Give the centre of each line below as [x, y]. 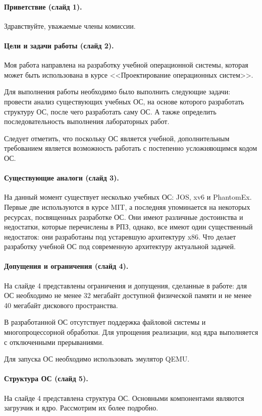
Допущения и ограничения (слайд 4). [66, 266]
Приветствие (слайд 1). [43, 6]
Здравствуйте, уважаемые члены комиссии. [70, 25]
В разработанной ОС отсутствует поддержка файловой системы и [105, 322]
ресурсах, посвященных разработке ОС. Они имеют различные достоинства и [124, 217]
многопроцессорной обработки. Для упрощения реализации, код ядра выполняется [131, 332]
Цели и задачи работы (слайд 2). [59, 45]
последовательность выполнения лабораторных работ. [87, 121]
